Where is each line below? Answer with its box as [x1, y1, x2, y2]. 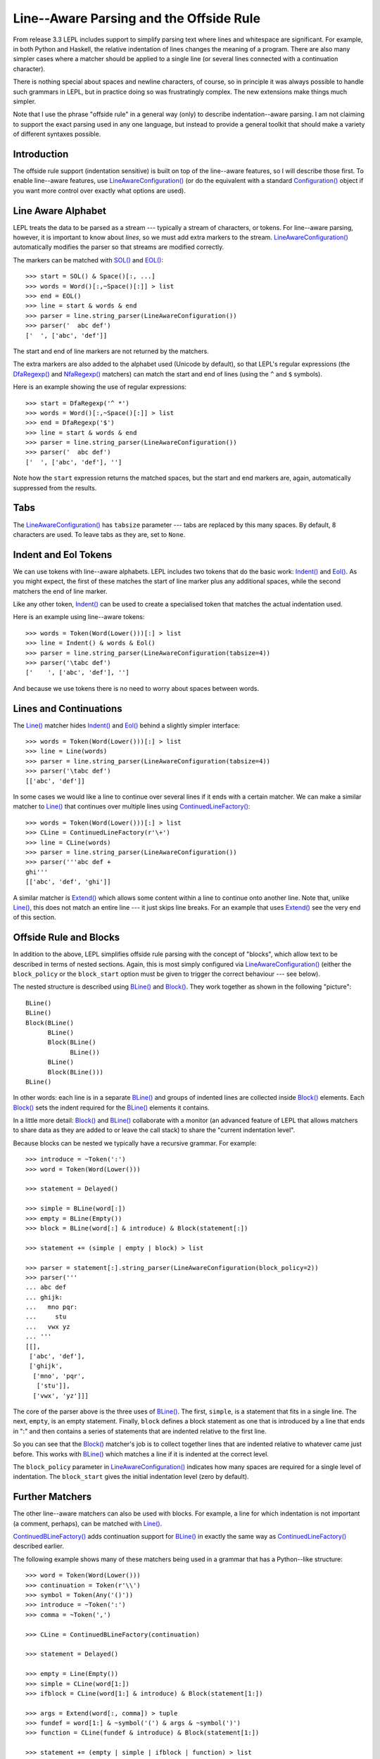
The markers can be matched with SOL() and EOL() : [13, 255, 163, 264]
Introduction [13, 148, 69, 160]
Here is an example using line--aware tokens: [13, 613, 145, 621]
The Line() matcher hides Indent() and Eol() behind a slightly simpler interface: [13, 721, 241, 730]
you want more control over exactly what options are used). [13, 186, 186, 195]
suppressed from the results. [13, 483, 97, 492]
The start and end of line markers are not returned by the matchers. [13, 347, 209, 355]
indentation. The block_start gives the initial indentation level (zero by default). [13, 1473, 249, 1481]
